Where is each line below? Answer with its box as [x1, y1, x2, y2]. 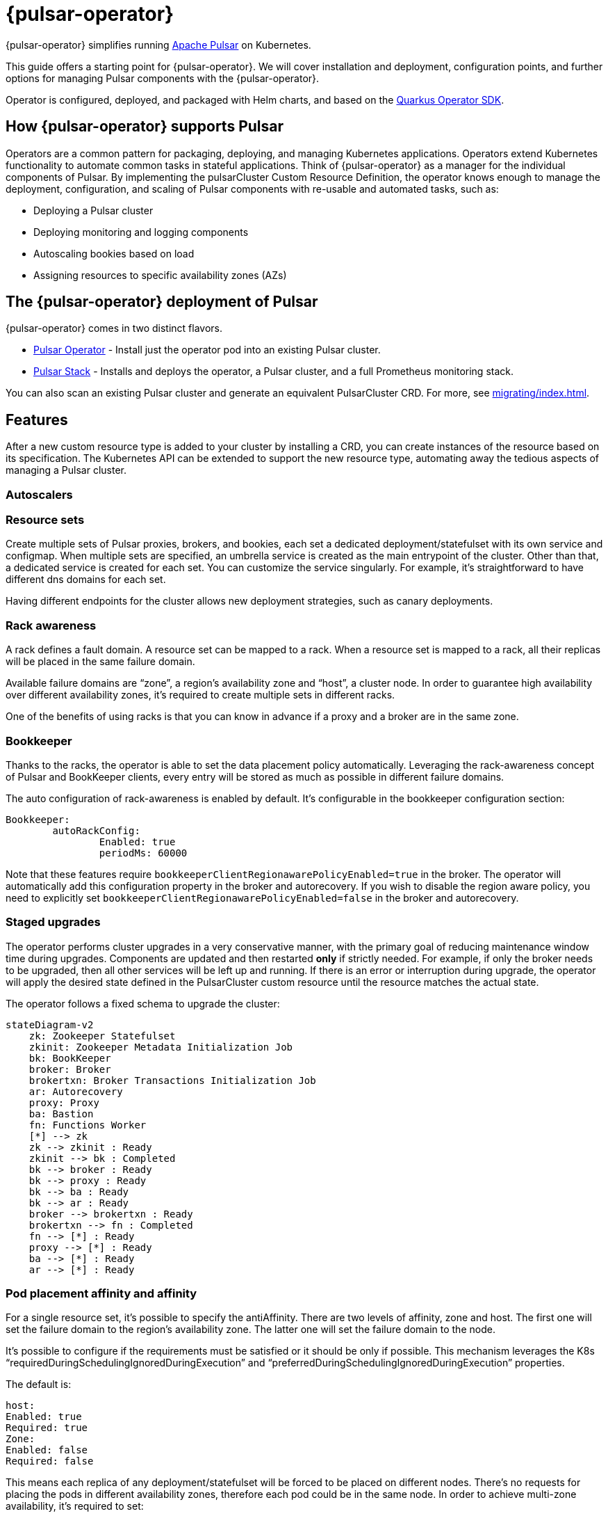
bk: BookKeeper [28, 1052, 111, 1064]
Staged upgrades [6, 915, 101, 929]
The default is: [6, 1378, 72, 1391]
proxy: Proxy [28, 1096, 99, 1108]
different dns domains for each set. [6, 573, 166, 586]
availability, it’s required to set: [6, 1500, 144, 1513]
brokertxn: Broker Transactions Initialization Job [28, 1074, 316, 1086]
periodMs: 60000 [99, 847, 188, 859]
